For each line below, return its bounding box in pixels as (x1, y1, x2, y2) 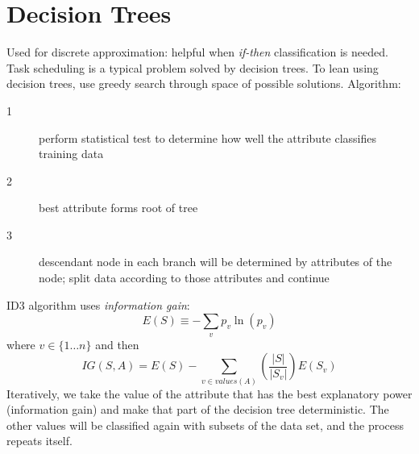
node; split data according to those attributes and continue (39, 269, 330, 286)
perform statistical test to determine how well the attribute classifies (39, 129, 377, 146)
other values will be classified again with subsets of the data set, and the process (6, 416, 404, 433)
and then (95, 335, 139, 352)
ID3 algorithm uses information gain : (6, 296, 190, 313)
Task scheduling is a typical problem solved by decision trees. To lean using (6, 59, 379, 76)
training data (39, 145, 104, 162)
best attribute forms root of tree (39, 199, 198, 216)
